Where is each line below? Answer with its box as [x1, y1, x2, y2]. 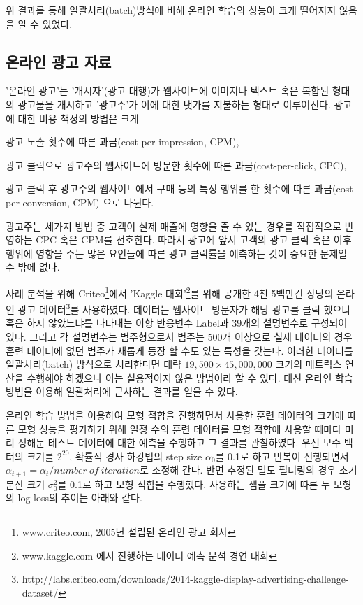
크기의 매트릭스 [275, 357, 342, 371]
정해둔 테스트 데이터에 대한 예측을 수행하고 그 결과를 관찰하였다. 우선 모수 [17, 435, 341, 450]
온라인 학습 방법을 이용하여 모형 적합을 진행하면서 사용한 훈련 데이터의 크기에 [6, 407, 344, 422]
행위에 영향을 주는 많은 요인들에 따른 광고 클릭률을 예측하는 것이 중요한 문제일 [6, 245, 348, 260]
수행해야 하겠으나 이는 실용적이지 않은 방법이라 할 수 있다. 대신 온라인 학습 [27, 370, 353, 385]
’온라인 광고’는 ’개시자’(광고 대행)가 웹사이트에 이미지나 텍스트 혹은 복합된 [6, 83, 329, 98]
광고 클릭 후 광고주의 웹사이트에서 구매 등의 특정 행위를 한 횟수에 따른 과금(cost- [6, 181, 357, 196]
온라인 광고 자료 [6, 50, 112, 72]
